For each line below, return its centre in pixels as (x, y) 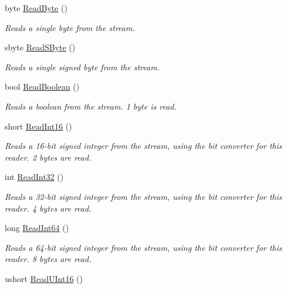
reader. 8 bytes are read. (48, 259)
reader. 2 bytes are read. (48, 157)
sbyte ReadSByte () (40, 47)
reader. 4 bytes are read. (48, 208)
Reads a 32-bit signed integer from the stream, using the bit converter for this (143, 196)
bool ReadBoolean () (42, 86)
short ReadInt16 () (38, 126)
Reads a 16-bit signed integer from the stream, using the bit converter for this (143, 146)
